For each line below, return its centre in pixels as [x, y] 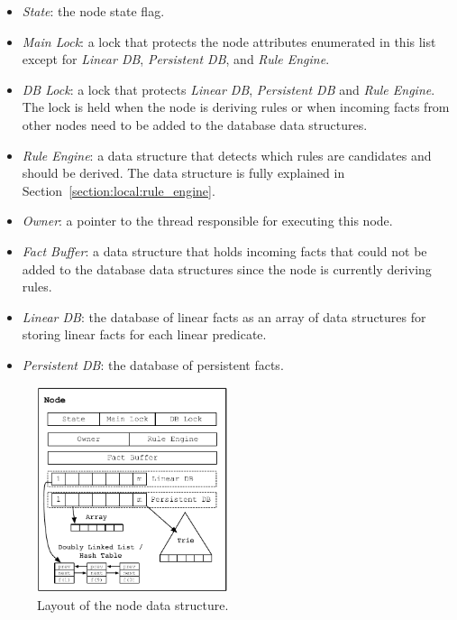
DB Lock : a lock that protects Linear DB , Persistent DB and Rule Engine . [228, 89]
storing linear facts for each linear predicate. [144, 334]
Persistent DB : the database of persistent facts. [153, 364]
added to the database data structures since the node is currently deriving [227, 268]
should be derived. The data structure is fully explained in [183, 173]
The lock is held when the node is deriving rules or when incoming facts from [236, 107]
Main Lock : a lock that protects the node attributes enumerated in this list [229, 41]
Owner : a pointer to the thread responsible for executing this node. [207, 221]
